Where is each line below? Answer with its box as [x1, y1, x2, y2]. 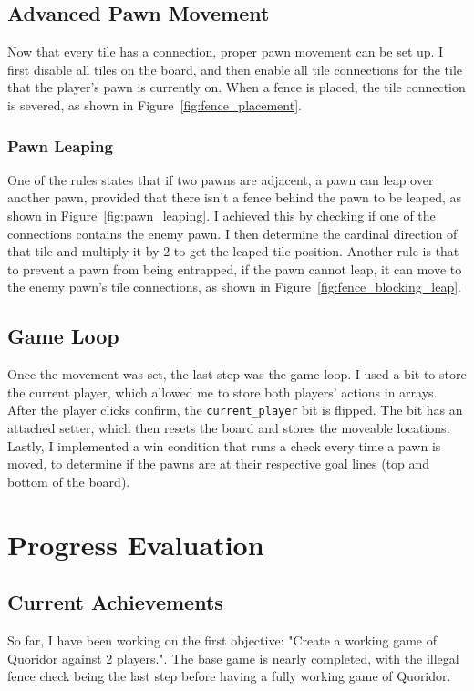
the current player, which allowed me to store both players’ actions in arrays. [7, 382, 438, 401]
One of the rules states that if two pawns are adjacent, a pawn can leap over [7, 170, 434, 189]
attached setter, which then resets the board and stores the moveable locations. [7, 418, 450, 437]
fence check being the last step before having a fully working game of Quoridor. [7, 666, 451, 686]
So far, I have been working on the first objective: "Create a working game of [7, 630, 437, 649]
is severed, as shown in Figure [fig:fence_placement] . [7, 95, 302, 114]
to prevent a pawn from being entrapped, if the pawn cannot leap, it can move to [7, 259, 462, 278]
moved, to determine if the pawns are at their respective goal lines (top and [7, 454, 430, 473]
